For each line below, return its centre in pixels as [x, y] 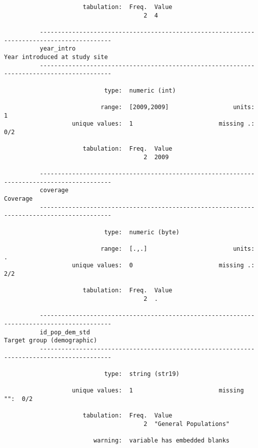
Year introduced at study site [56, 57]
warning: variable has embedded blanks [161, 441]
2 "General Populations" [187, 424]
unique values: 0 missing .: [163, 266]
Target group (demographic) [51, 341]
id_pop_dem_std [65, 332]
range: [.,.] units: [178, 249]
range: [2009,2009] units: [178, 107]
